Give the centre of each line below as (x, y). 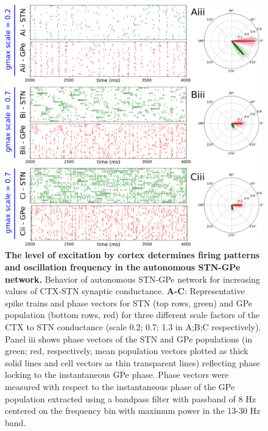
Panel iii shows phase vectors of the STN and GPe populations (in (129, 339)
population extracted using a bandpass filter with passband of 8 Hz (130, 398)
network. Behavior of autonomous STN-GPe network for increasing (132, 279)
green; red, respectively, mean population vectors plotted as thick (127, 351)
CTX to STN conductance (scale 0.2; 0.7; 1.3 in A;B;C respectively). (133, 327)
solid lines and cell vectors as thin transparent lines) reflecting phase (132, 362)
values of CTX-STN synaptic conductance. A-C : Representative (125, 291)
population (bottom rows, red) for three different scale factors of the (132, 315)
